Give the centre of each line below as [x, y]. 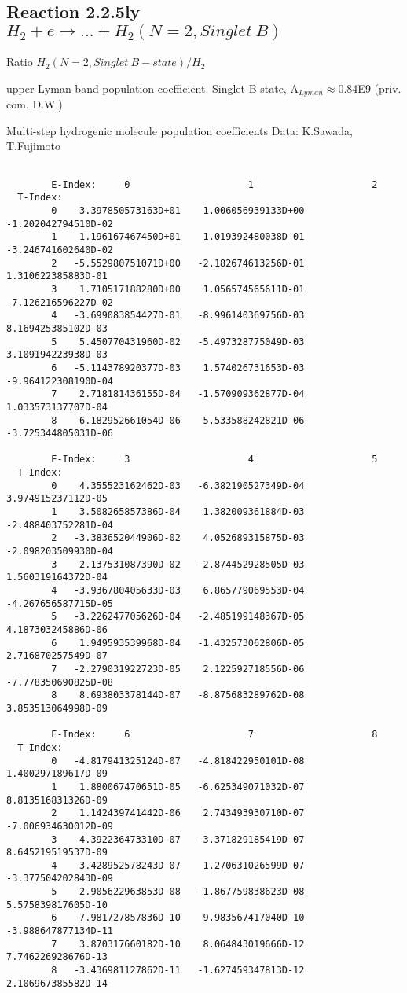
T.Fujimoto [34, 146]
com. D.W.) [35, 104]
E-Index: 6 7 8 [214, 735]
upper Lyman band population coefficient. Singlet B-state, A [152, 88]
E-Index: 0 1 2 [214, 184]
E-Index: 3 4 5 [214, 460]
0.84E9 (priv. [370, 88]
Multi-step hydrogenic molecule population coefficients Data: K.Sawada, [180, 130]
